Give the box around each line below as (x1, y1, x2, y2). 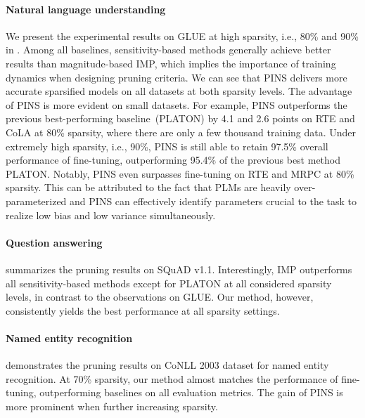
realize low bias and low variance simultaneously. (6, 207, 216, 222)
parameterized (6, 193, 67, 208)
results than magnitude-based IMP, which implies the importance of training (6, 55, 336, 70)
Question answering (6, 235, 103, 249)
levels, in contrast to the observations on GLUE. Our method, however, (6, 289, 314, 304)
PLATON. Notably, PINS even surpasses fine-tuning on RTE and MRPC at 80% (6, 166, 354, 181)
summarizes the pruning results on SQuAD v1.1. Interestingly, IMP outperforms (6, 261, 352, 276)
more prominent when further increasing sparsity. (6, 398, 218, 413)
